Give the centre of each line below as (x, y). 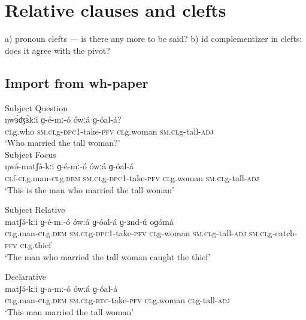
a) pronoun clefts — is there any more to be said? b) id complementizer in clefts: (154, 39)
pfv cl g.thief (28, 245)
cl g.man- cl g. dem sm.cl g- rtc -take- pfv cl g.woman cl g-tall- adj (117, 300)
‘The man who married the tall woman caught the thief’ (108, 256)
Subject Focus (31, 154)
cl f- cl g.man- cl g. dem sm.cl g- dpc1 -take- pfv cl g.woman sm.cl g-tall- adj (132, 178)
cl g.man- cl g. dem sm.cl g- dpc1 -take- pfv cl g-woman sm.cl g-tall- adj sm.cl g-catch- (151, 233)
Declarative (26, 277)
